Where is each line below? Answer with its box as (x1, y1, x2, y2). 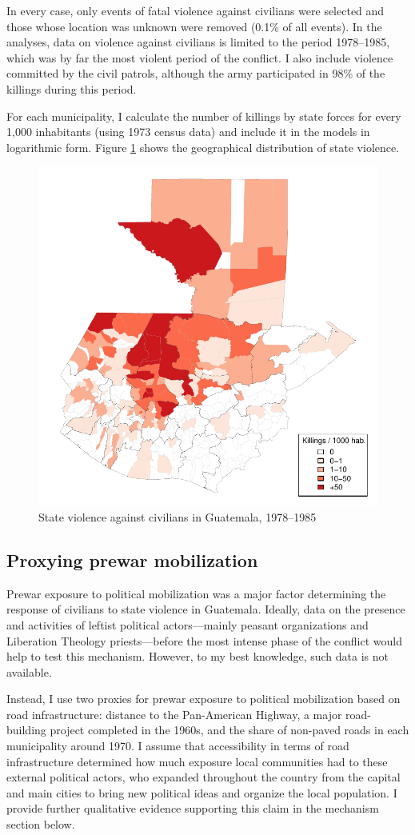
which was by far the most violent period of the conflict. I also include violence (6, 49, 393, 66)
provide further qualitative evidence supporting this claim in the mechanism (6, 800, 379, 817)
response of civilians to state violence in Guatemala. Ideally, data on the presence (6, 601, 405, 617)
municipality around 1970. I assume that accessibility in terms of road (6, 737, 349, 754)
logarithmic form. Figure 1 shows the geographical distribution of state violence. (6, 138, 400, 155)
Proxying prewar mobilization (6, 547, 258, 572)
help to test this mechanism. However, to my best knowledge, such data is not (6, 648, 389, 665)
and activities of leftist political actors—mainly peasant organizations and (6, 616, 369, 633)
